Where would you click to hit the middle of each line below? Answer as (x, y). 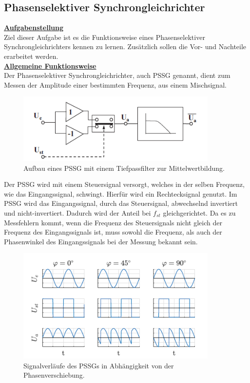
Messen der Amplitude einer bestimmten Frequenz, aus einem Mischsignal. (115, 84)
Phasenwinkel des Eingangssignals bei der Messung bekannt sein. (101, 241)
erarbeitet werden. (31, 56)
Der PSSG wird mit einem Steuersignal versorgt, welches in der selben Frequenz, (124, 184)
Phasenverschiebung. (54, 375)
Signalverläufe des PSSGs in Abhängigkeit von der (99, 365)
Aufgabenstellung (34, 27)
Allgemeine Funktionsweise (50, 65)
